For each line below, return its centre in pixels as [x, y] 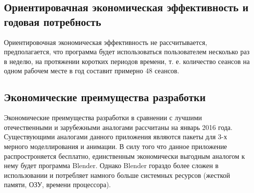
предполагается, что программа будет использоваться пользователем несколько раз [127, 52]
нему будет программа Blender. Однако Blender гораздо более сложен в [111, 165]
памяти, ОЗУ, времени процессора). [58, 184]
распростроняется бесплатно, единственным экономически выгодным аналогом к [125, 156]
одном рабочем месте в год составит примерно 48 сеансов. [92, 71]
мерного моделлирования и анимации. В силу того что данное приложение [115, 146]
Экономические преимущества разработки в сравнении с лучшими [103, 118]
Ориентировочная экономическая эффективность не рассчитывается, [106, 42]
